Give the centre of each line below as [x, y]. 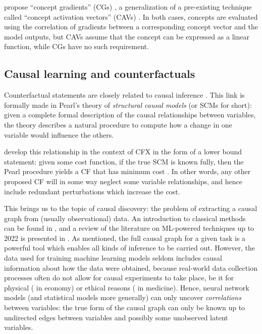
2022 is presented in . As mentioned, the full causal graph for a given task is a [125, 238]
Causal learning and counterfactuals [100, 74]
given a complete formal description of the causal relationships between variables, [130, 115]
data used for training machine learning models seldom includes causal [113, 258]
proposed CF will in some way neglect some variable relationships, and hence [123, 181]
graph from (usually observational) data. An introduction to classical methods [125, 218]
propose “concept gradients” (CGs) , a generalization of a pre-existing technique [128, 7]
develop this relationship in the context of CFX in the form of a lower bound [123, 152]
